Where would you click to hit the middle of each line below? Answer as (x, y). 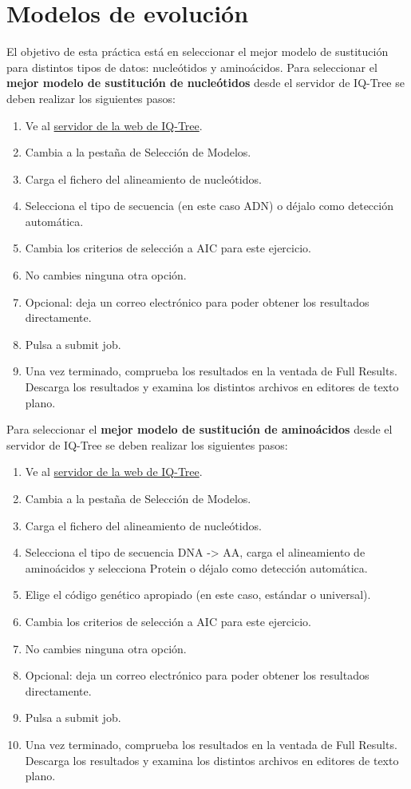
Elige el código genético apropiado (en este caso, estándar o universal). (198, 595)
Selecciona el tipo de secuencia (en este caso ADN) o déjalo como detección (209, 206)
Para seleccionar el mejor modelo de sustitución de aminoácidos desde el (200, 429)
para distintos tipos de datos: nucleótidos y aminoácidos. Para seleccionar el (192, 67)
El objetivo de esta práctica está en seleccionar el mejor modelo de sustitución (198, 52)
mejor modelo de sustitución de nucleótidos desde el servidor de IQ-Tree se (205, 83)
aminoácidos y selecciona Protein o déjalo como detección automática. (196, 567)
